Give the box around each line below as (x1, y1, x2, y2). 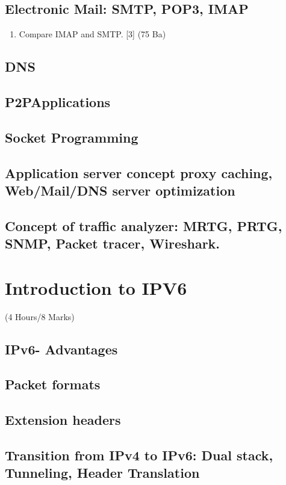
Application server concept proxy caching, (5, 163, 273, 182)
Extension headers (5, 410, 121, 429)
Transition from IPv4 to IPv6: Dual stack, (5, 445, 273, 464)
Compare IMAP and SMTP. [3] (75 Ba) (19, 28, 166, 40)
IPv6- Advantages (5, 339, 118, 358)
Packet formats (5, 375, 101, 394)
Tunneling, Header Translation (5, 463, 200, 482)
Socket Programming (5, 128, 138, 146)
